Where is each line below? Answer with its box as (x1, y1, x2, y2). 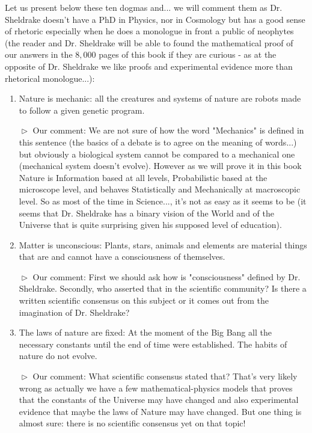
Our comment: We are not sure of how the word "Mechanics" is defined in (32, 124, 304, 137)
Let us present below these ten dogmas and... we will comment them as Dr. (5, 1, 283, 13)
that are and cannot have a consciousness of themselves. (19, 250, 225, 263)
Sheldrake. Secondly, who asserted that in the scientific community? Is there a (19, 282, 307, 295)
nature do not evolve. (19, 349, 97, 362)
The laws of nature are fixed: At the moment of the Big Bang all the (19, 326, 272, 339)
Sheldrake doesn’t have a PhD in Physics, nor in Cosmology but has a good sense (5, 13, 305, 25)
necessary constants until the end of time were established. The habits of (19, 337, 287, 350)
